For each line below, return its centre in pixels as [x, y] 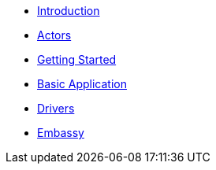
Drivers [56, 108]
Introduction [69, 11]
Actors [54, 35]
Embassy [61, 133]
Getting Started [77, 59]
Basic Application [82, 84]
